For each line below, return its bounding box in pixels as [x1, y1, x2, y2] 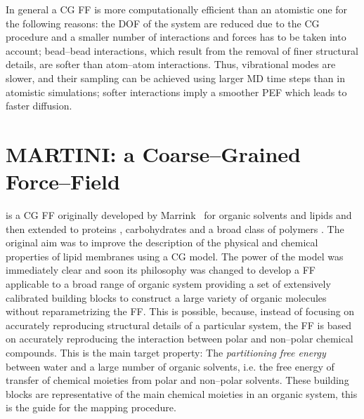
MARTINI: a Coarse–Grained [6, 139, 301, 168]
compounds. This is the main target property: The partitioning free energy [6, 345, 326, 359]
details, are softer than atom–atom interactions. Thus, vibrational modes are [6, 57, 336, 72]
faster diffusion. [6, 98, 72, 113]
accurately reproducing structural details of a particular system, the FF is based [6, 317, 351, 332]
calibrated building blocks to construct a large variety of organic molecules [6, 290, 327, 305]
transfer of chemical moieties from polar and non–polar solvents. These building [6, 373, 349, 387]
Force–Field [6, 167, 120, 196]
